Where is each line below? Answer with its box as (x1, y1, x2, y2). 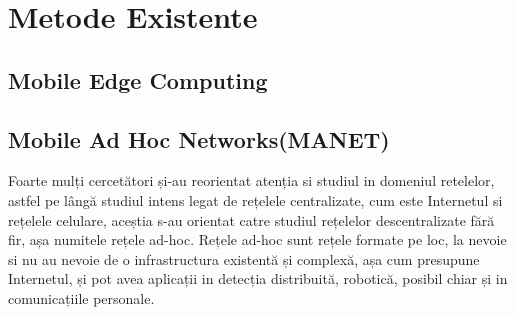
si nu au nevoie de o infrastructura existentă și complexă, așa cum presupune (8, 248, 480, 269)
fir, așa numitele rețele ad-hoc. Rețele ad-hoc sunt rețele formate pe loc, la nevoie (8, 229, 507, 250)
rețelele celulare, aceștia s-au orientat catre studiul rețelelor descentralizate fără (8, 209, 495, 230)
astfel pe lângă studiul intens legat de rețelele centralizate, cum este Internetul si (8, 189, 503, 210)
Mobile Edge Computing (8, 64, 268, 95)
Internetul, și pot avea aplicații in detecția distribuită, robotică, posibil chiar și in (8, 268, 508, 289)
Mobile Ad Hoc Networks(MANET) (8, 123, 390, 154)
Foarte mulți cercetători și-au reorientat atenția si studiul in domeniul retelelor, (8, 170, 495, 191)
